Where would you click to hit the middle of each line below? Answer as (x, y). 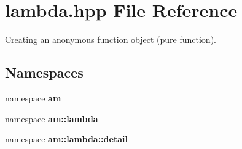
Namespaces (44, 72)
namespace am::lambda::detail (66, 139)
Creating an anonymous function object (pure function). (111, 39)
